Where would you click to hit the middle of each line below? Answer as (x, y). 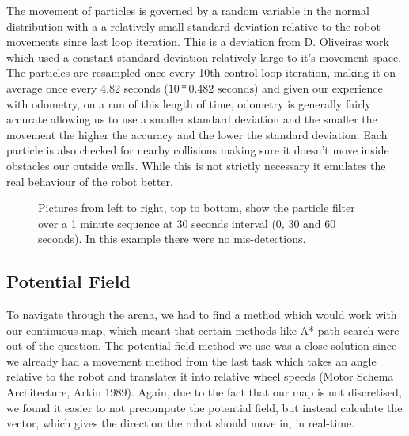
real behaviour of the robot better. (90, 181)
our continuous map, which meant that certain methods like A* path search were (203, 330)
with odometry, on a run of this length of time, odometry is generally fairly (189, 103)
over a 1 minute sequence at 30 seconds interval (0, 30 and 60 (187, 223)
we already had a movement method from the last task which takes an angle (191, 360)
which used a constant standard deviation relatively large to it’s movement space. (204, 57)
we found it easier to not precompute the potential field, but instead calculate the (204, 407)
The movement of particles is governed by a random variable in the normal (188, 10)
